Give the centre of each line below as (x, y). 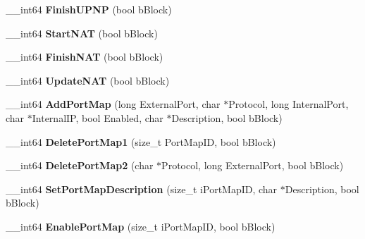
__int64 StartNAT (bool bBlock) (82, 33)
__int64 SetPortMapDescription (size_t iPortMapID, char (142, 189)
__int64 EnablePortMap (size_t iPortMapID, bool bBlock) (141, 226)
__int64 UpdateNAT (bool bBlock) (88, 80)
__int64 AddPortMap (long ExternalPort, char (113, 104)
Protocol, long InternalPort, (289, 104)
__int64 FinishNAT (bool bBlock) (85, 57)
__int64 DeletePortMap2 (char (80, 165)
